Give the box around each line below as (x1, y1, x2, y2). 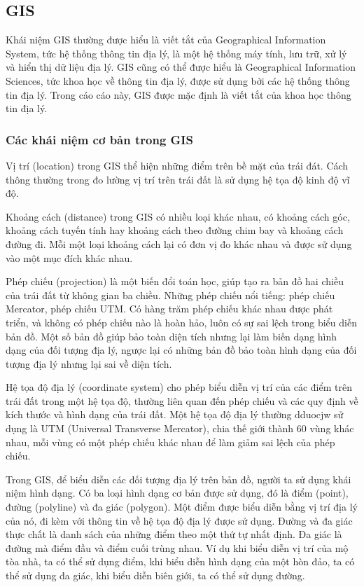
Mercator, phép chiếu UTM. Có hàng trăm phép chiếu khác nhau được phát (6, 301, 333, 316)
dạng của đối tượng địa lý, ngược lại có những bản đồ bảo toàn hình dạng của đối (6, 343, 357, 357)
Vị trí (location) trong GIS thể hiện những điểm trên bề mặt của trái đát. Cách (6, 158, 349, 172)
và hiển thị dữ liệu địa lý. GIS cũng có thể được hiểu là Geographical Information (6, 60, 356, 74)
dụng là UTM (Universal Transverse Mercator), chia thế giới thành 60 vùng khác (6, 421, 354, 436)
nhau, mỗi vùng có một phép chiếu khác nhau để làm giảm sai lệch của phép (6, 434, 335, 449)
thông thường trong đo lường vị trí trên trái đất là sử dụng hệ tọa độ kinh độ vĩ (6, 172, 350, 186)
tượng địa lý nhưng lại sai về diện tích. (6, 356, 172, 371)
